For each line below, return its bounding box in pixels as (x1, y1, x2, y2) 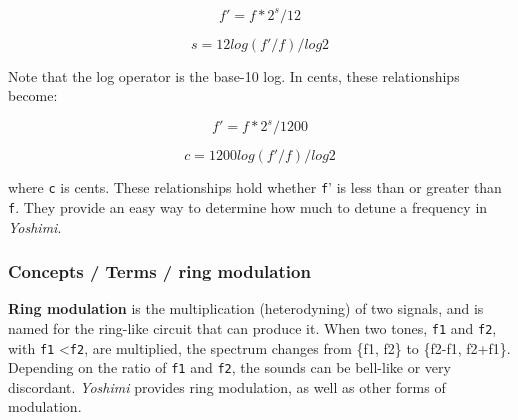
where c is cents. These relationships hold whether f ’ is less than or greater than (8, 177, 502, 198)
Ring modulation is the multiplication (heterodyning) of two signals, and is (8, 298, 484, 319)
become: (8, 85, 58, 106)
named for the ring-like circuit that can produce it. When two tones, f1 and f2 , (8, 317, 497, 338)
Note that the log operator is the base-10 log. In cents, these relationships (8, 65, 460, 86)
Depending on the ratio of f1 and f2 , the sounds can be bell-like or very (8, 357, 451, 378)
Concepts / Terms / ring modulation (8, 259, 311, 284)
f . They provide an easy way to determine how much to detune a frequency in (8, 196, 488, 217)
